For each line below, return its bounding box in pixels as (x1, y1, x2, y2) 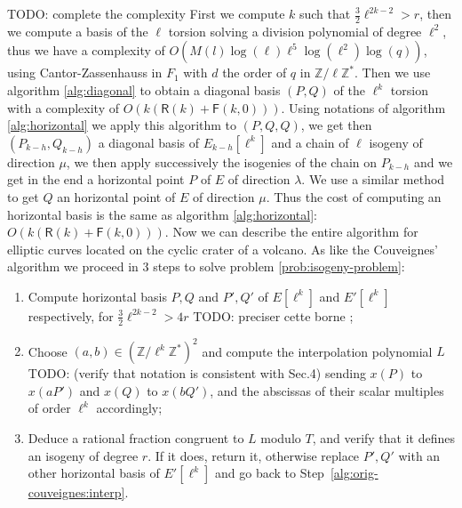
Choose (28, 342, 68, 360)
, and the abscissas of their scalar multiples (210, 381, 444, 399)
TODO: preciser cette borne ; (193, 306, 354, 325)
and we (413, 152, 453, 171)
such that (299, 4, 351, 22)
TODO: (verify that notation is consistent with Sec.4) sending (28, 364, 366, 383)
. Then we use (354, 63, 431, 82)
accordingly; (96, 399, 163, 417)
